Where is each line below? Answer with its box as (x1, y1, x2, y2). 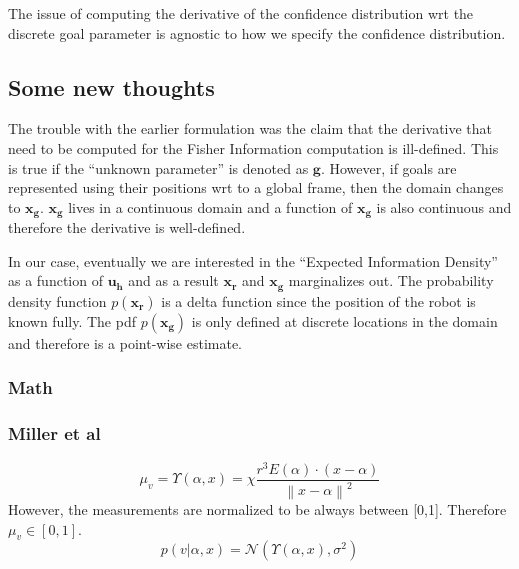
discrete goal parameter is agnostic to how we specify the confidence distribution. (8, 22, 506, 43)
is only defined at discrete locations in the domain (191, 310, 498, 331)
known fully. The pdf (8, 310, 136, 331)
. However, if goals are (320, 157, 457, 178)
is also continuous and (376, 196, 512, 217)
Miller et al (8, 421, 101, 446)
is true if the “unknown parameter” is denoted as (8, 157, 309, 178)
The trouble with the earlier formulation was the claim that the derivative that (8, 118, 493, 139)
